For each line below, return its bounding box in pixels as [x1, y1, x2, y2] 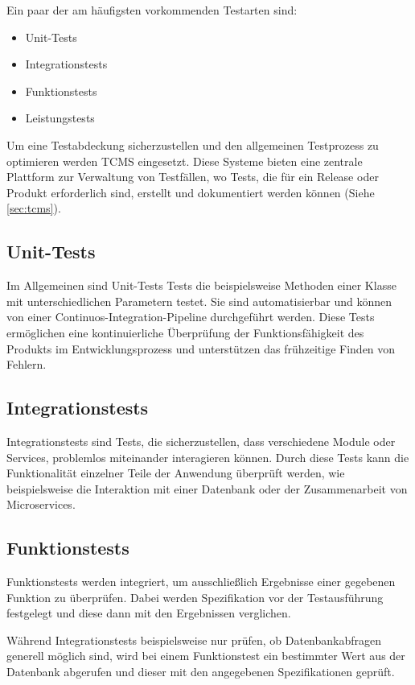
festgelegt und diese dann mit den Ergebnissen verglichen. [6, 605, 291, 621]
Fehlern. [6, 356, 47, 373]
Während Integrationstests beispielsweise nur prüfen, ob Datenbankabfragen [6, 631, 382, 648]
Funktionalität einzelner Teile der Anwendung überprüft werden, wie [6, 464, 345, 481]
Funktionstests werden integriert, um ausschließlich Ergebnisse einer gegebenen [6, 573, 396, 590]
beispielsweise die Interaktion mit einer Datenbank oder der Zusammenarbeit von [6, 480, 408, 497]
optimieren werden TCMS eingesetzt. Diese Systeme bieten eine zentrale [6, 152, 363, 169]
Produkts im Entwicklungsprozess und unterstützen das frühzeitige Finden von [6, 340, 396, 357]
